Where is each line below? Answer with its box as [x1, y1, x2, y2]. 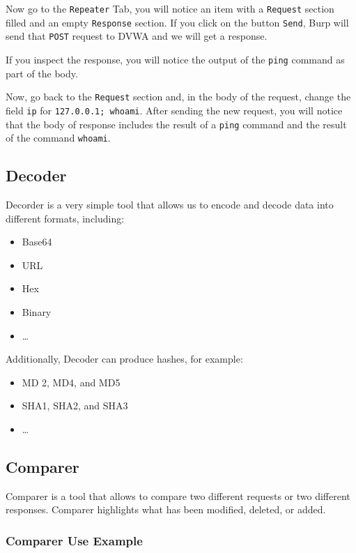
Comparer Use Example [6, 531, 143, 549]
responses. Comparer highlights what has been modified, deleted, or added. [6, 502, 326, 517]
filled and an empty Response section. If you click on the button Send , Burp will [6, 15, 349, 29]
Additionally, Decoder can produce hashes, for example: [6, 351, 243, 366]
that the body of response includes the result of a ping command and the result [6, 116, 347, 131]
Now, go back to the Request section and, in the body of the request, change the [6, 89, 351, 104]
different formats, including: [6, 211, 125, 225]
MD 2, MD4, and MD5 [22, 374, 121, 389]
